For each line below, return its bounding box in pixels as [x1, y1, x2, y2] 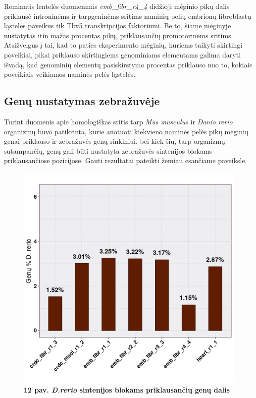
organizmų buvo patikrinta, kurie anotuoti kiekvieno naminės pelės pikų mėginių [4, 126, 249, 136]
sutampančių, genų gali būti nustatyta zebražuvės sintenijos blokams [4, 145, 212, 156]
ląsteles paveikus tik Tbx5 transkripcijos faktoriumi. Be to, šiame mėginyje [4, 20, 231, 31]
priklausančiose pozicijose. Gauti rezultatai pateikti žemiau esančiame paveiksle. [4, 155, 247, 166]
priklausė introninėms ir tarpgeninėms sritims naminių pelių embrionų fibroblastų [4, 10, 251, 21]
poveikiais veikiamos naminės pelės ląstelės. [4, 69, 136, 79]
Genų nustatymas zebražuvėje [4, 93, 160, 109]
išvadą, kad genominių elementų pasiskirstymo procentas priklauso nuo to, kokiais [4, 59, 253, 69]
